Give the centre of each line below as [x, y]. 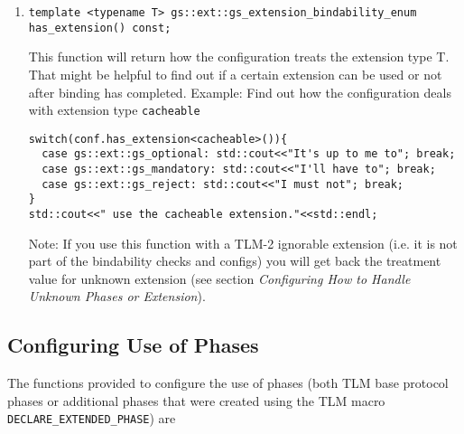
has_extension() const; [100, 28]
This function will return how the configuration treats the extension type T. [239, 57]
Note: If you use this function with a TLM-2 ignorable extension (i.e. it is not [243, 243]
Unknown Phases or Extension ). [117, 296]
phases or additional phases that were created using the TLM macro [196, 400]
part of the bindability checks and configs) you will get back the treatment [235, 261]
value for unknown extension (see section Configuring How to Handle [219, 278]
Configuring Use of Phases [133, 345]
